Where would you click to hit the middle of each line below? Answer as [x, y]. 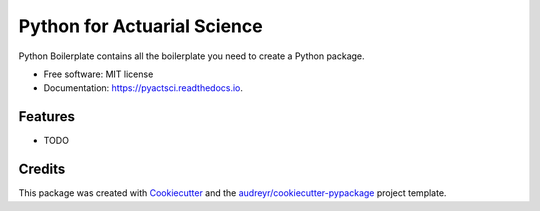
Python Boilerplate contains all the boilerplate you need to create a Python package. [191, 56]
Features [46, 116]
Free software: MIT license [98, 74]
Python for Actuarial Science [141, 26]
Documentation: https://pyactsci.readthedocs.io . [143, 88]
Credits [42, 169]
